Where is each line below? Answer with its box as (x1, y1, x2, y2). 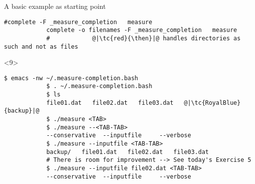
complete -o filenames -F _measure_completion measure (46, 27, 237, 34)
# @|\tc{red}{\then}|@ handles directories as (46, 34, 241, 42)
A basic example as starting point (4, 1, 106, 11)
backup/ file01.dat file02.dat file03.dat (46, 148, 209, 155)
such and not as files (4, 43, 78, 50)
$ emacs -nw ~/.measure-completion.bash (4, 74, 139, 82)
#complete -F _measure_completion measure (4, 18, 152, 26)
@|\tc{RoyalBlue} (184, 99, 241, 106)
